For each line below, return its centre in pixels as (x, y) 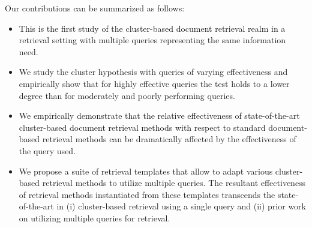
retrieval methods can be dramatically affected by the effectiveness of (169, 139)
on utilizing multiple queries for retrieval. (94, 217)
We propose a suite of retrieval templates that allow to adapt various (146, 171)
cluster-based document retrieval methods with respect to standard (142, 127)
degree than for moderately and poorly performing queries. (127, 95)
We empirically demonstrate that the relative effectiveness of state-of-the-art (159, 115)
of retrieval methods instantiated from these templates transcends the (147, 194)
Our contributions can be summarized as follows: (95, 8)
